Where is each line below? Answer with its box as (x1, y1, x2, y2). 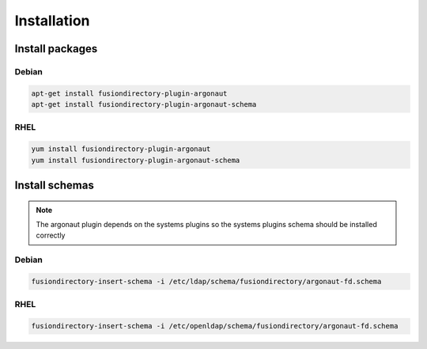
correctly (36, 230, 66, 241)
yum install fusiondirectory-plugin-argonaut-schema (31, 155, 240, 165)
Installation (14, 12, 90, 29)
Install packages (14, 42, 98, 55)
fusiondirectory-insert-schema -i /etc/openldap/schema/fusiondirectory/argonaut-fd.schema (31, 321, 399, 331)
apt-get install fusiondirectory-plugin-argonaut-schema (31, 100, 257, 109)
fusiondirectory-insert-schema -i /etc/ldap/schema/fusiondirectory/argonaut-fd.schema (31, 277, 382, 286)
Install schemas (14, 179, 94, 192)
